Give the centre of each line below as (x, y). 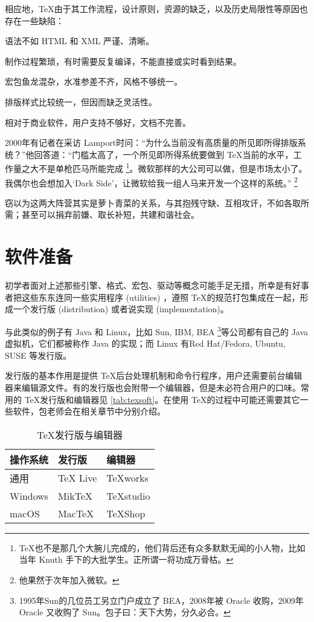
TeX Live (78, 478)
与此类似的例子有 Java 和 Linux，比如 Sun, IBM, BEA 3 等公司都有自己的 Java (157, 330)
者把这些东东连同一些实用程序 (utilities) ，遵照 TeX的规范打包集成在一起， (152, 297)
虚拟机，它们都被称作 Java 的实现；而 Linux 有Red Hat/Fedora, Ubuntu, (145, 343)
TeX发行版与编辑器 (80, 434)
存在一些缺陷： (34, 20)
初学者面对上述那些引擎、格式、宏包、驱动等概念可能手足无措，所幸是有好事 (157, 285)
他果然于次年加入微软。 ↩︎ (69, 579)
